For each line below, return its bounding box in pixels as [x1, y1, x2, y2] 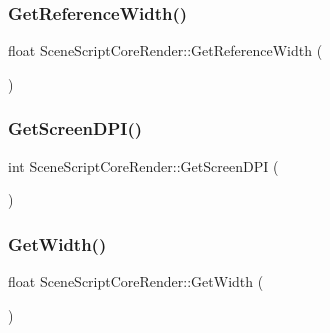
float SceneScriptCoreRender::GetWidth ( [8, 271, 264, 292]
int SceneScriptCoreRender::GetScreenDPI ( [8, 155, 279, 176]
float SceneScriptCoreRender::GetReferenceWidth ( [8, 40, 323, 61]
